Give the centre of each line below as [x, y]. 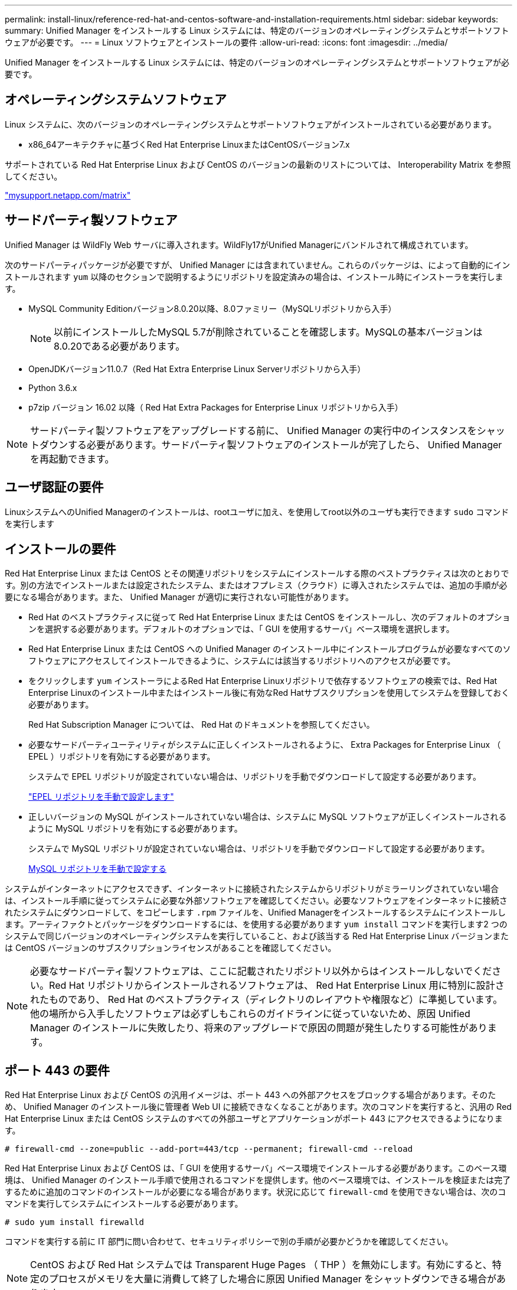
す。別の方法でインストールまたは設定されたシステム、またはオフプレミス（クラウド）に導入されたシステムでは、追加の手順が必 [256, 585]
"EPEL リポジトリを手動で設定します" [101, 797]
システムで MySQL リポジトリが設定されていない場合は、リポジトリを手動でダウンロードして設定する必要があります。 [259, 849]
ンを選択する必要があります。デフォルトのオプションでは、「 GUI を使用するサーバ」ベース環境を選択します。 [241, 629]
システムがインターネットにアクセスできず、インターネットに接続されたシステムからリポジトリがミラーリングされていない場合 [252, 889]
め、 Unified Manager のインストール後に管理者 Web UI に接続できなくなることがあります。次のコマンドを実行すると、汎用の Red [258, 1107]
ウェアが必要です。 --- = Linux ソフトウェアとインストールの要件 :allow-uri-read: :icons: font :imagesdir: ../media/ [226, 42]
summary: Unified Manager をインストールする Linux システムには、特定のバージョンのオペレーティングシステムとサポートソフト [257, 30]
